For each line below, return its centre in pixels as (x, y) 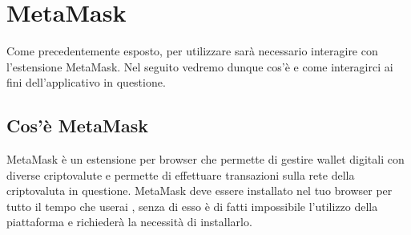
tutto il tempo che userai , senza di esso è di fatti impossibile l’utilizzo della (192, 206)
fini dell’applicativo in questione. (86, 82)
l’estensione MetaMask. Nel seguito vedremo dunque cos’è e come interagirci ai (200, 66)
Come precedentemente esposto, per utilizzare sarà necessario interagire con (192, 51)
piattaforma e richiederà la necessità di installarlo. (129, 222)
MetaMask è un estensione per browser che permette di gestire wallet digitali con (205, 159)
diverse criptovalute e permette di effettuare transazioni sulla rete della (181, 174)
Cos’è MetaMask (77, 126)
